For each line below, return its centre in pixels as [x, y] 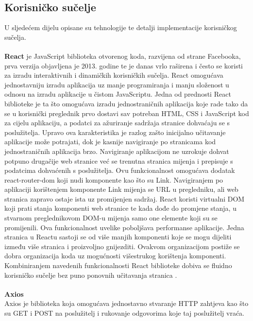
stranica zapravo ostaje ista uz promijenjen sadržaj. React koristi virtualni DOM [125, 198]
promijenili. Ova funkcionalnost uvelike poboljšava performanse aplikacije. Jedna [124, 227]
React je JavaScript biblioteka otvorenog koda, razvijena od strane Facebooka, [123, 56]
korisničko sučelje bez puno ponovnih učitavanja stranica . [91, 275]
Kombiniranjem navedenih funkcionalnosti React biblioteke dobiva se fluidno [118, 265]
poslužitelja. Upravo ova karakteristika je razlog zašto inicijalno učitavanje [115, 132]
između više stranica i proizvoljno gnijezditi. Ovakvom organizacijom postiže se [122, 246]
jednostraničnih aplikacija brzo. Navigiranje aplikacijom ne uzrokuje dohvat [117, 151]
